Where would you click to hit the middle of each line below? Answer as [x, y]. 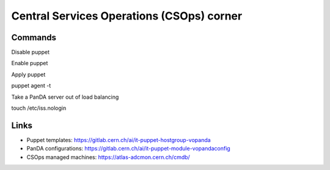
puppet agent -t [31, 86]
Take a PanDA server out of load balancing [65, 97]
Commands [34, 37]
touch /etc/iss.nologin [39, 108]
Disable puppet [31, 52]
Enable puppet [30, 63]
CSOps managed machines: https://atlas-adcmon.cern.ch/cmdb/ [108, 157]
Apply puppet [28, 74]
